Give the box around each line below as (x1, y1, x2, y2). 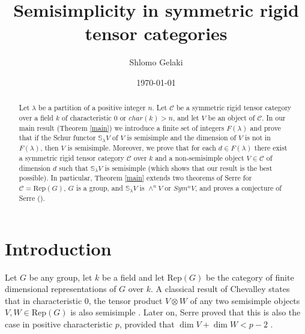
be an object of (208, 112, 255, 122)
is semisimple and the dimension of (127, 133, 237, 143)
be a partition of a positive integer (38, 103, 146, 113)
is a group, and (76, 183, 123, 193)
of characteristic (62, 112, 112, 122)
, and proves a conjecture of (195, 183, 282, 193)
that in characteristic (5, 294, 82, 306)
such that (59, 163, 88, 173)
